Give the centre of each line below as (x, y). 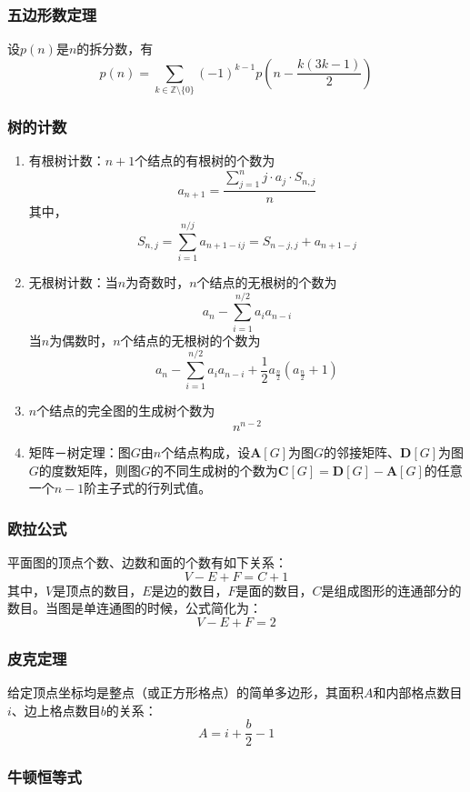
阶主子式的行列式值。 (148, 488)
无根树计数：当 (73, 282)
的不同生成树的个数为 (214, 470)
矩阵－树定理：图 (80, 452)
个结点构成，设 (206, 452)
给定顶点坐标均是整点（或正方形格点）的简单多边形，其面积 (185, 692)
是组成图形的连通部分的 (391, 590)
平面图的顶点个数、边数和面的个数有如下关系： (147, 562)
